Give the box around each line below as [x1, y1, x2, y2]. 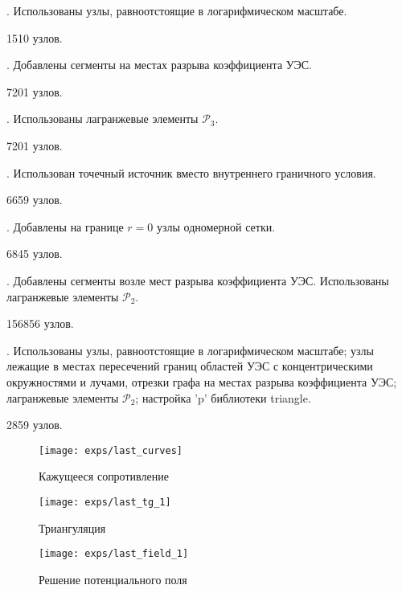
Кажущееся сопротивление [39, 468, 169, 485]
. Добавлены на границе [6, 218, 124, 235]
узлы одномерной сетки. [156, 218, 276, 235]
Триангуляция [39, 519, 106, 536]
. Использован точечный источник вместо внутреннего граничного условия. [6, 164, 376, 181]
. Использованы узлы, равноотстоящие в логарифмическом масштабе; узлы [6, 341, 374, 358]
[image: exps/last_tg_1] [39, 496, 171, 508]
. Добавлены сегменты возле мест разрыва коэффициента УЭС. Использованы [6, 272, 389, 288]
